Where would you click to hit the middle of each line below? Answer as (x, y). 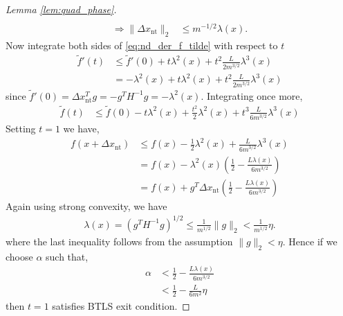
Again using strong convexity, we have (86, 205)
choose (19, 256)
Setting (21, 129)
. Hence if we (310, 241)
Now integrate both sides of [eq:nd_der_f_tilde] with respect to (142, 45)
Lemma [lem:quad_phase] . (61, 9)
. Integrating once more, (252, 95)
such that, (67, 256)
